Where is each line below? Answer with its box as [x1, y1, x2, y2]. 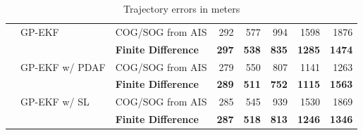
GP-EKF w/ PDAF [20, 59, 106, 74]
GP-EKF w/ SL [20, 94, 90, 109]
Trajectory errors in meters [123, 1, 240, 15]
